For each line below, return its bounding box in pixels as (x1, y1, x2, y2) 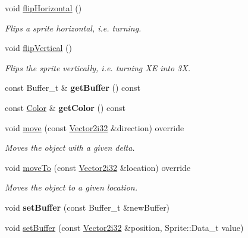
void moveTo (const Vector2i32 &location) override (5, 161, 191, 173)
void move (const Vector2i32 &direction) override (5, 121, 184, 134)
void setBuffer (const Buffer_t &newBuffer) (5, 201, 170, 213)
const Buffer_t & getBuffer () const (5, 81, 141, 94)
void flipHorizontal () (5, 2, 82, 14)
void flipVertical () (5, 42, 72, 54)
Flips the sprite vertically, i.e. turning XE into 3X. (5, 61, 190, 74)
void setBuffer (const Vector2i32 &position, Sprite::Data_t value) (5, 221, 244, 233)
